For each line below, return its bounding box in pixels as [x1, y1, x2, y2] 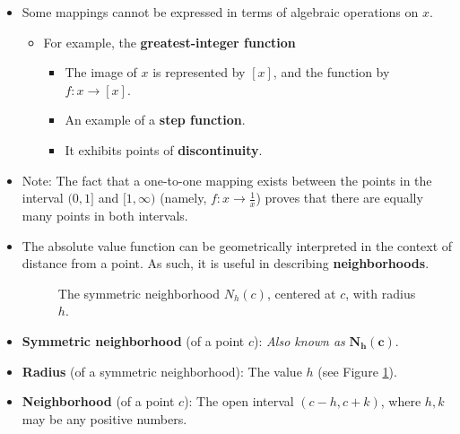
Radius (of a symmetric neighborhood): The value [22, 361, 302, 380]
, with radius [345, 283, 416, 302]
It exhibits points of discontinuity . [65, 140, 263, 159]
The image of [65, 63, 137, 82]
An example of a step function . [65, 110, 246, 129]
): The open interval [184, 392, 294, 411]
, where [380, 392, 421, 411]
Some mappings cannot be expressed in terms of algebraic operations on [22, 3, 419, 21]
